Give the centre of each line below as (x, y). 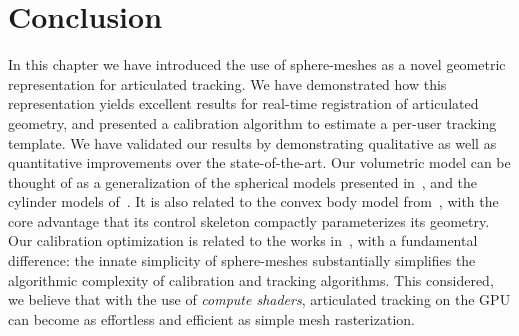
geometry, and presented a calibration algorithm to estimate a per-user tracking (252, 122)
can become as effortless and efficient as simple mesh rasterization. (211, 318)
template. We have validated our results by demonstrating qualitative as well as (252, 142)
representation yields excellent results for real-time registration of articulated (243, 103)
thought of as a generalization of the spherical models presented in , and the (243, 181)
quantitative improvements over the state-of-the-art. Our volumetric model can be (259, 162)
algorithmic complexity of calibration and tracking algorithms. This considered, (251, 279)
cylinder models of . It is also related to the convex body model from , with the (253, 201)
